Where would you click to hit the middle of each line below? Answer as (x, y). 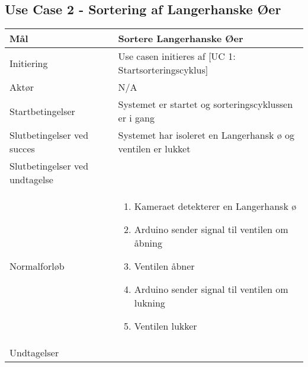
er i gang (136, 118)
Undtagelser (34, 353)
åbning (148, 243)
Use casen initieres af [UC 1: (177, 56)
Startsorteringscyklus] (163, 70)
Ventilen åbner (164, 266)
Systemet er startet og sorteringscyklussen (206, 104)
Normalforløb (37, 266)
